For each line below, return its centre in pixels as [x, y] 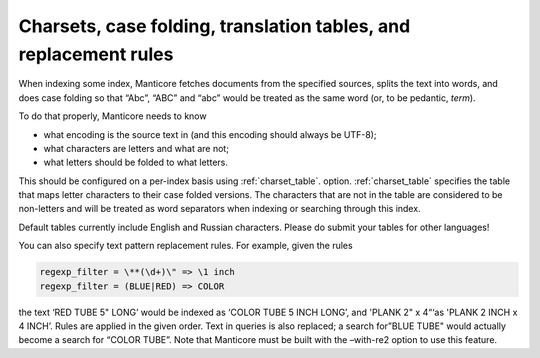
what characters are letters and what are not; [136, 148]
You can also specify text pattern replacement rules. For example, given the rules [186, 246]
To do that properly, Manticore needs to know [112, 116]
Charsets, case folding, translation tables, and [214, 26]
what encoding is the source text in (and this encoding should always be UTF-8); [210, 134]
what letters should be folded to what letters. [136, 162]
